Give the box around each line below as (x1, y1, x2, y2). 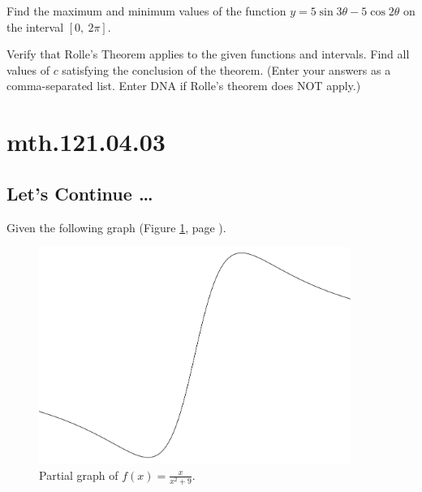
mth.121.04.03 (6, 125, 166, 158)
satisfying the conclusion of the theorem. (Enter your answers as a (62, 61, 391, 78)
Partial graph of (39, 466, 118, 483)
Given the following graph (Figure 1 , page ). (6, 218, 226, 235)
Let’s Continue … (6, 180, 153, 205)
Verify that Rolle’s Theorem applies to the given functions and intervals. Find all (6, 45, 410, 63)
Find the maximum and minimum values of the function (6, 2, 286, 19)
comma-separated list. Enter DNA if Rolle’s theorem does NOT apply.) (6, 77, 361, 94)
